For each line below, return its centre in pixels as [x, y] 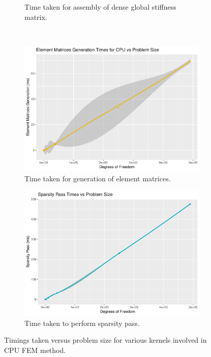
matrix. [36, 17]
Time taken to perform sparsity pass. [82, 323]
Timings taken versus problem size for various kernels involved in [106, 340]
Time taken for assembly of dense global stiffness [100, 7]
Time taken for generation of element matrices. [98, 178]
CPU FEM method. [35, 350]
